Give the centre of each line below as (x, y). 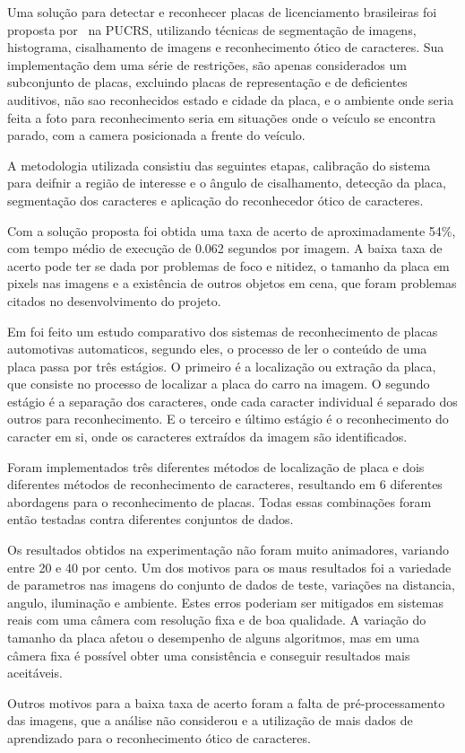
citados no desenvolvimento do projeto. (114, 300)
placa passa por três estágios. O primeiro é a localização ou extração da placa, (222, 366)
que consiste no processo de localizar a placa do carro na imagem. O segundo (219, 384)
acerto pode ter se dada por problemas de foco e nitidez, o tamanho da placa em (228, 265)
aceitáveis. (35, 673)
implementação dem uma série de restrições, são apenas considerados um (207, 64)
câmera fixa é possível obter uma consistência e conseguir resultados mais (209, 655)
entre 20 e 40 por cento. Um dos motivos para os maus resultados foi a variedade (229, 567)
